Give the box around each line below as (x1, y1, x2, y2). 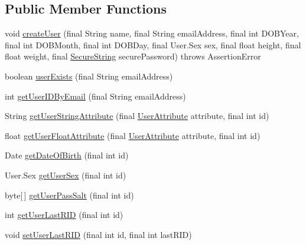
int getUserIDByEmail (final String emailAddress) (5, 90, 186, 102)
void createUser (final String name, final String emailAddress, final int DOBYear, (5, 27, 299, 39)
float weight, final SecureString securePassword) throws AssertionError (5, 50, 261, 62)
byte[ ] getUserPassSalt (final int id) (5, 188, 134, 201)
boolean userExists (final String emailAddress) (5, 69, 173, 82)
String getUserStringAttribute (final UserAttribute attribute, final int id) (5, 110, 269, 122)
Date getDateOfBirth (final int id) (5, 149, 129, 161)
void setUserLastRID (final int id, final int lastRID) (5, 228, 192, 240)
